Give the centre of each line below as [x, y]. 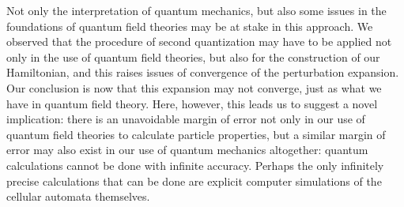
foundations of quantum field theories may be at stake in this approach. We [190, 26]
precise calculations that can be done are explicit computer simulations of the [194, 181]
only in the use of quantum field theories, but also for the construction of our [193, 56]
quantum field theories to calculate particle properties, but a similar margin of [196, 134]
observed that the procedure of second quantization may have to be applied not [199, 41]
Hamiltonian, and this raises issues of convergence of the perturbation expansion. [203, 72]
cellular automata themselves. [78, 196]
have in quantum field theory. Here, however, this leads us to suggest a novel [192, 103]
